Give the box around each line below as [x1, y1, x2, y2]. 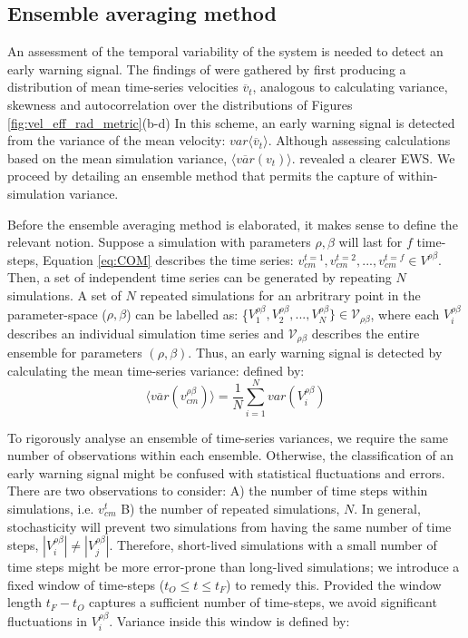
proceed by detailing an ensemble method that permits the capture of [7, 166, 395, 185]
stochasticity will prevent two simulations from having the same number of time [7, 516, 452, 535]
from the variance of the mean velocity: [7, 131, 226, 150]
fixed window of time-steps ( [7, 574, 165, 594]
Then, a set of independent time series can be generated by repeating [7, 268, 392, 287]
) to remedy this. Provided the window [226, 574, 442, 594]
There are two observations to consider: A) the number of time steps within [7, 481, 428, 500]
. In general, [354, 498, 421, 517]
